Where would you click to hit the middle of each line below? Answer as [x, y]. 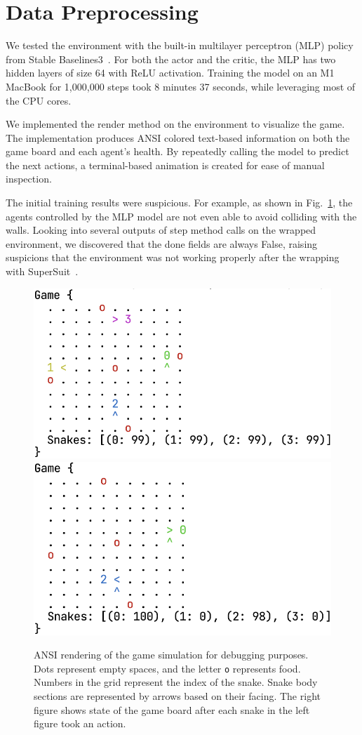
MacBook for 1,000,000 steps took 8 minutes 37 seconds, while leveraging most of [181, 86]
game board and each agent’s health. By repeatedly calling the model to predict [177, 151]
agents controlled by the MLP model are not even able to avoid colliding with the [181, 216]
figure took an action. [80, 723]
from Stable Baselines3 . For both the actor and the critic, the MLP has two [171, 59]
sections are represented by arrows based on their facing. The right [177, 695]
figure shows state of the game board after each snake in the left [172, 709]
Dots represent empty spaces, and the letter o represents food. [167, 668]
